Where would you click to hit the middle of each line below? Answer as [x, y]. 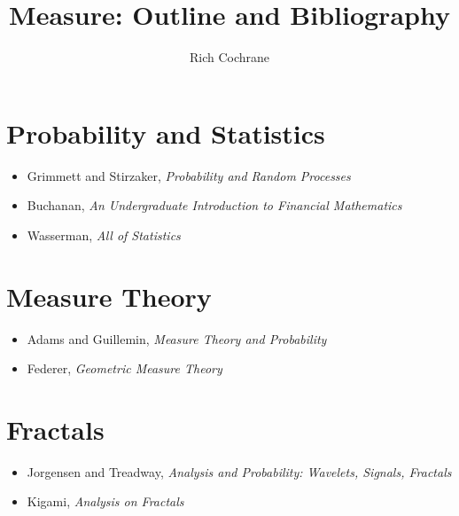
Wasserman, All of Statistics [104, 235]
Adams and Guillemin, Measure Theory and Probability [177, 338]
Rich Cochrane [229, 57]
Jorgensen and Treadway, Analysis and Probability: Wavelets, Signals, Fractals [239, 471]
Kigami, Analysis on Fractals [105, 501]
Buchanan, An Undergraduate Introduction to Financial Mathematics [214, 205]
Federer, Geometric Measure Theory [124, 368]
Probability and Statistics [166, 133]
